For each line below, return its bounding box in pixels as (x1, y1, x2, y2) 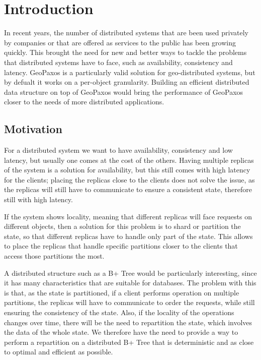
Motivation (4, 121, 62, 137)
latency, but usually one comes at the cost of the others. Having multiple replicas (4, 154, 254, 165)
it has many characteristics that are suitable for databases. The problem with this (4, 277, 256, 288)
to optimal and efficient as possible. (4, 346, 113, 357)
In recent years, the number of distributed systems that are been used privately (4, 27, 249, 38)
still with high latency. (4, 194, 73, 205)
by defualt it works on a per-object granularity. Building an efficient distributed (4, 77, 249, 87)
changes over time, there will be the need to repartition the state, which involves (4, 317, 252, 327)
